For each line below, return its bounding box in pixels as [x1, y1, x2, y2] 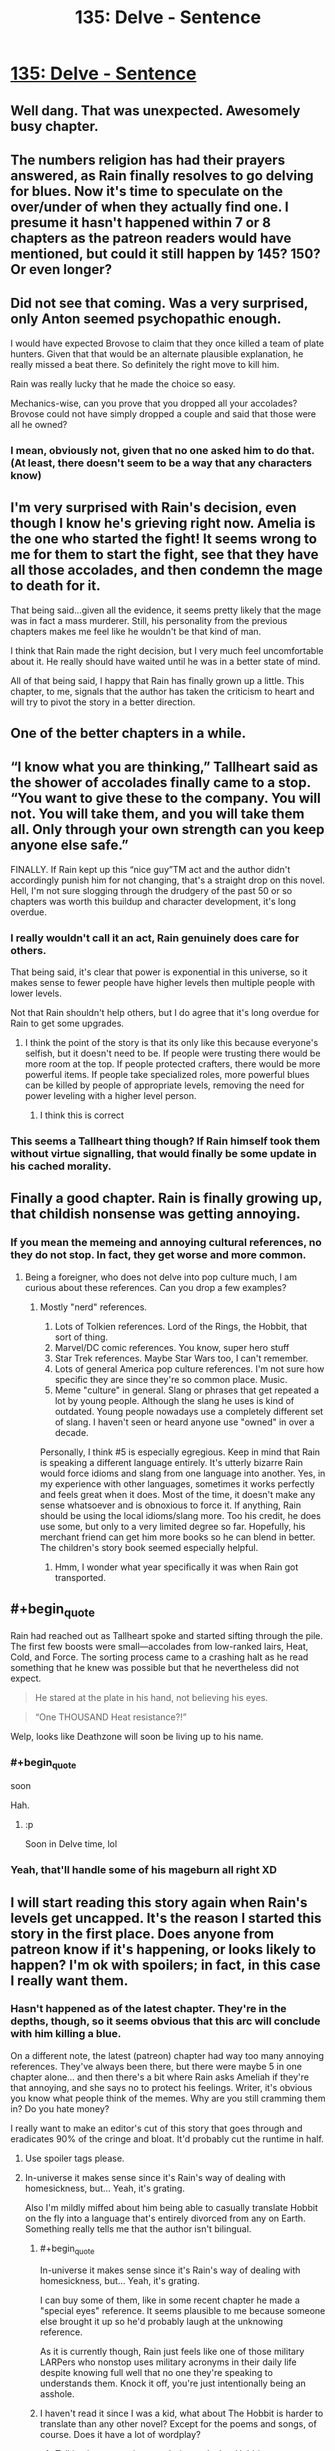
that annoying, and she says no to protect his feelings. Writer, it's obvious [10, 2081, 313, 2093]
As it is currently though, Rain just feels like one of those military [39, 2345, 305, 2357]
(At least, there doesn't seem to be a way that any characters [10, 456, 313, 470]
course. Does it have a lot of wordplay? [39, 2428, 202, 2440]
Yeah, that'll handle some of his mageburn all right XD [10, 1863, 278, 1877]
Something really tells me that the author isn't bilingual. [24, 2222, 252, 2235]
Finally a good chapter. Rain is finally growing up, [10, 1190, 323, 1207]
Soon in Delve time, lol [24, 1838, 118, 1850]
